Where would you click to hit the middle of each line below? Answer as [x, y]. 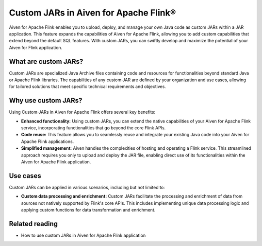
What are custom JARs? [46, 61]
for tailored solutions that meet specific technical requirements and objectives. [87, 87]
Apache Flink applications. [48, 141]
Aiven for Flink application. [36, 47]
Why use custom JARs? [46, 100]
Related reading [33, 224]
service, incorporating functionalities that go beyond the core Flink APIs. [93, 128]
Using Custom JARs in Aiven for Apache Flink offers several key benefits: [82, 112]
